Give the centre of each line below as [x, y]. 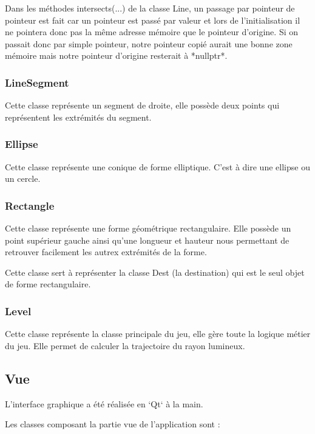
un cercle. [23, 179]
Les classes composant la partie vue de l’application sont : [113, 424]
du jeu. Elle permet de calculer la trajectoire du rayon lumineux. [125, 345]
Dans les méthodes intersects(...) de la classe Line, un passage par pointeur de [150, 8]
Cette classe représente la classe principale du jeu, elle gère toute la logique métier [158, 334]
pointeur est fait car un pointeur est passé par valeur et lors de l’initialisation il [153, 20]
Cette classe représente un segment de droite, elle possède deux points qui [142, 105]
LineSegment [37, 82]
